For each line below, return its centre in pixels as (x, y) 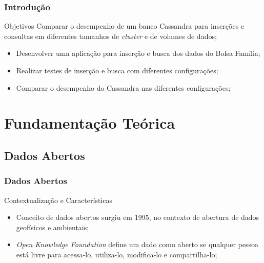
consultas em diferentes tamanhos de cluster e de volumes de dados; (110, 36)
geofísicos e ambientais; (53, 227)
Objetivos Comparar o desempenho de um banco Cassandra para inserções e (124, 26)
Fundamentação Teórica (90, 123)
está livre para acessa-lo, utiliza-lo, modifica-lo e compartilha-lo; (117, 254)
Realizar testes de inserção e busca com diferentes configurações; (117, 70)
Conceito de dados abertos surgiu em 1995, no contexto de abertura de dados (138, 217)
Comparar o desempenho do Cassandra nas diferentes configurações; (123, 87)
